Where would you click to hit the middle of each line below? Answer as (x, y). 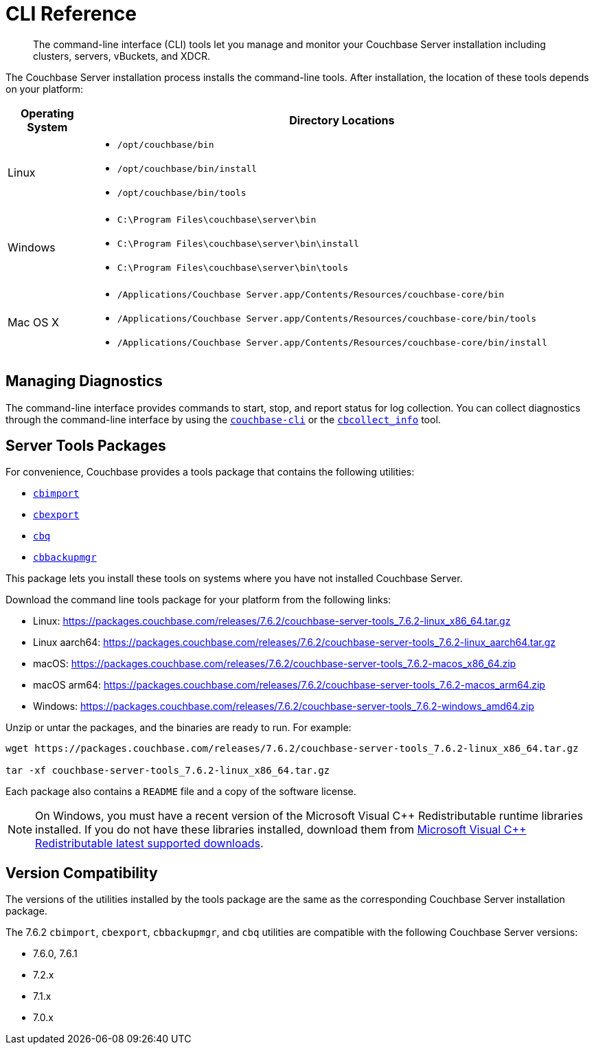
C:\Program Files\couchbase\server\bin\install (238, 243)
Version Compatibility (82, 873)
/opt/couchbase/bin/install (187, 168)
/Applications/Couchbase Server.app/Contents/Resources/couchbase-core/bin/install (332, 342)
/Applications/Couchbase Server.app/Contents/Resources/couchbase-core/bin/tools (327, 318)
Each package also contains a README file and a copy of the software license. (181, 792)
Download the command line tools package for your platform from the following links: (198, 600)
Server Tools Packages (86, 446)
